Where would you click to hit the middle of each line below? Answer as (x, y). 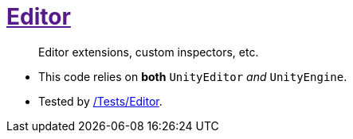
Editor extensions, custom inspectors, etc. (149, 52)
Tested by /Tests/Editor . (100, 101)
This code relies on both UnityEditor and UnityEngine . (193, 76)
